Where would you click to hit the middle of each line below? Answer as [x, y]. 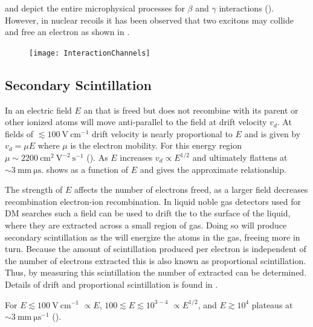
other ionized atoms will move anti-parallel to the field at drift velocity [136, 122]
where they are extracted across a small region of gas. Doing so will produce [146, 225]
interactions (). [247, 8]
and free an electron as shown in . [67, 32]
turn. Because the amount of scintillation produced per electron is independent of [156, 249]
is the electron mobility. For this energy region [156, 145]
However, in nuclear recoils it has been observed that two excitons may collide [149, 20]
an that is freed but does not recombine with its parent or [191, 110]
